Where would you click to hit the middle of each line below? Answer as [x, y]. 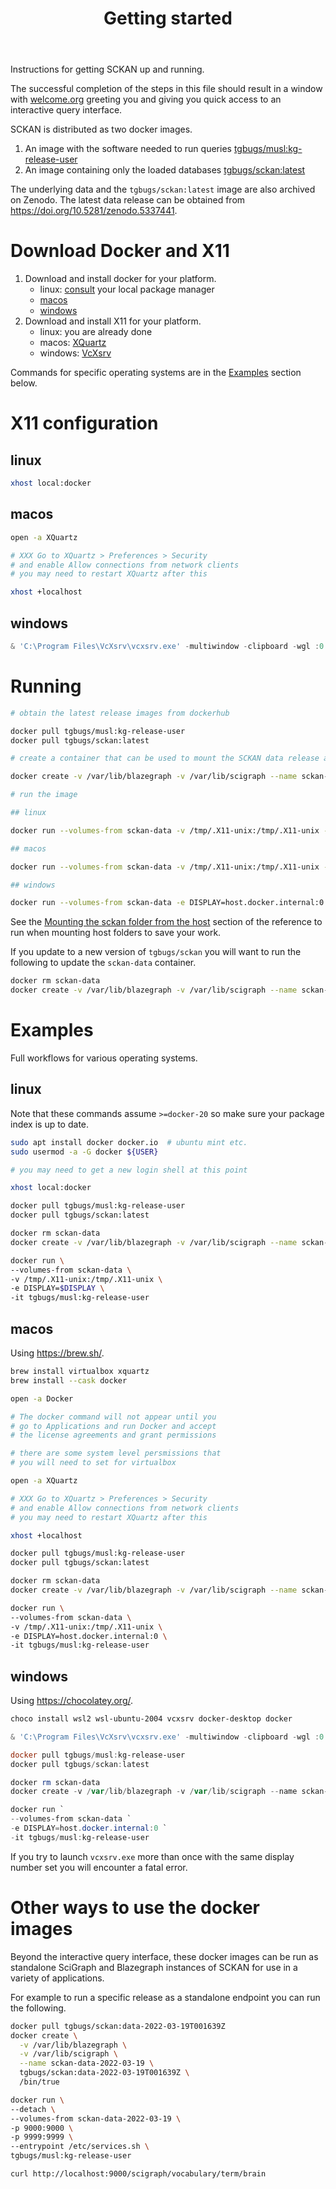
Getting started [168, 18]
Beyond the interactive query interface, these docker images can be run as [164, 1956]
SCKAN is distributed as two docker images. [101, 129]
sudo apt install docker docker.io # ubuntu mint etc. [129, 1142]
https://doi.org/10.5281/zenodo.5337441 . [94, 211]
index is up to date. [50, 1124]
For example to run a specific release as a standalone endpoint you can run [165, 1997]
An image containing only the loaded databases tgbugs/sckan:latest [165, 170]
